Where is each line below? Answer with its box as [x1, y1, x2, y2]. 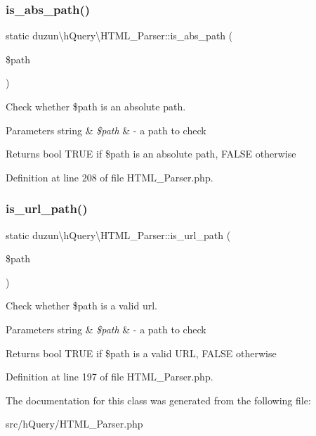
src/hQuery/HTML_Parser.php [6, 416, 143, 431]
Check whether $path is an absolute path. [6, 99, 186, 113]
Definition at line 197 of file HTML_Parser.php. [6, 369, 213, 384]
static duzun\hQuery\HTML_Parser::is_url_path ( [6, 227, 231, 242]
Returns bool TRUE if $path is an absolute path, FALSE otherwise [6, 146, 296, 161]
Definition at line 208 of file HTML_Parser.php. [6, 169, 213, 184]
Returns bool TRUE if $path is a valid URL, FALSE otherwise [6, 345, 277, 360]
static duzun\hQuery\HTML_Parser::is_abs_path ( [6, 28, 233, 43]
